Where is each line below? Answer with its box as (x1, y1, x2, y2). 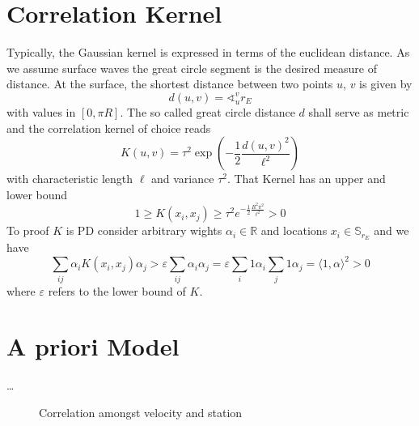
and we (374, 222, 409, 239)
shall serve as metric (308, 103, 409, 120)
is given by (359, 75, 413, 92)
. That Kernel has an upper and (226, 170, 386, 187)
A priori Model (6, 330, 180, 363)
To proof (6, 222, 49, 239)
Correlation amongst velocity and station (39, 403, 243, 420)
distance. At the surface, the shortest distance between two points (6, 75, 333, 92)
